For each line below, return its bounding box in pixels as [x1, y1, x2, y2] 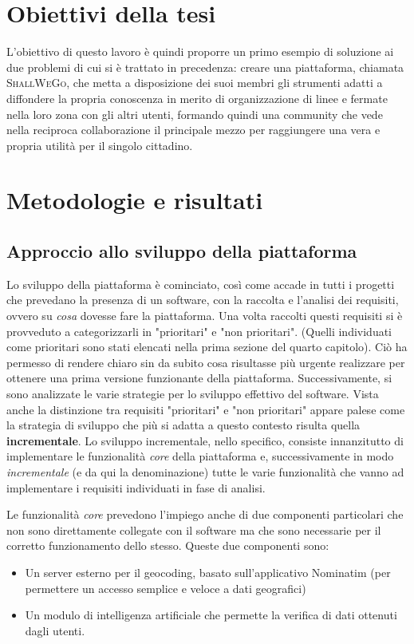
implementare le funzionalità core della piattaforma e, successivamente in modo [6, 448, 394, 464]
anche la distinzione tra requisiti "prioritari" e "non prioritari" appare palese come [6, 401, 405, 417]
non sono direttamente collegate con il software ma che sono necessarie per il [6, 521, 381, 538]
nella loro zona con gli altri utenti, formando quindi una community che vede [6, 105, 383, 122]
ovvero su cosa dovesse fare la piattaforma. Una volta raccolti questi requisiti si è [6, 307, 403, 324]
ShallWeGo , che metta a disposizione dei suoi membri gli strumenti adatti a [6, 74, 383, 91]
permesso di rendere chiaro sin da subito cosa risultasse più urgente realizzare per [6, 354, 405, 370]
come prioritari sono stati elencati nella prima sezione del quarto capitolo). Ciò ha [6, 338, 408, 355]
